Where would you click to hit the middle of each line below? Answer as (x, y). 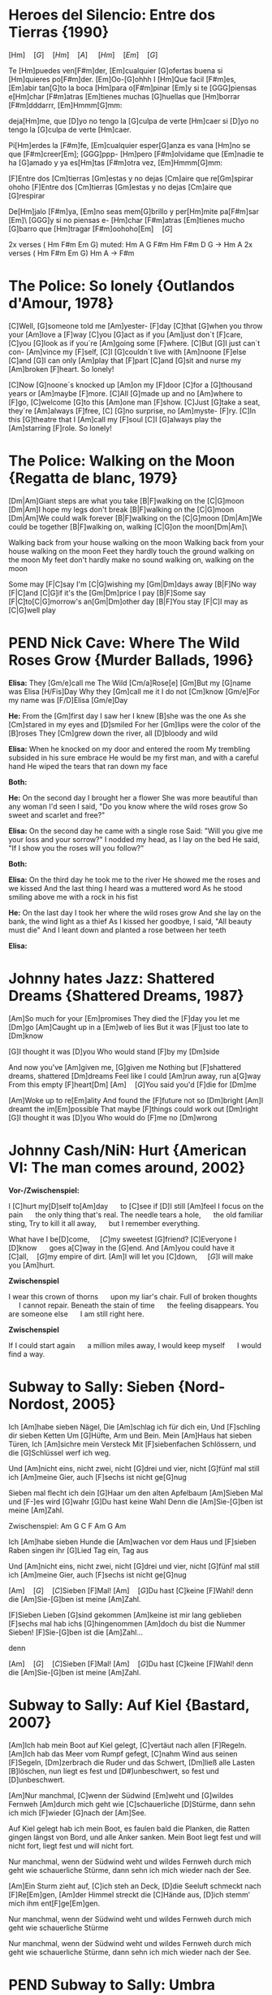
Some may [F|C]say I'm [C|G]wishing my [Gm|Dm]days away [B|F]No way (133, 584)
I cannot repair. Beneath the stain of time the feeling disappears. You (139, 1305)
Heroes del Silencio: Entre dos (112, 15)
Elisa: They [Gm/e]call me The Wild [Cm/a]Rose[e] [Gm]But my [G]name (130, 683)
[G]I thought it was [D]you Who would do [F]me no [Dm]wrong (113, 1117)
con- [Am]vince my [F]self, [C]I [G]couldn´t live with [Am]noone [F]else (127, 351)
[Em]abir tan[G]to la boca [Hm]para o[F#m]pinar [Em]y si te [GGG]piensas (133, 88)
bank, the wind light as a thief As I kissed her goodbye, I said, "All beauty (130, 921)
